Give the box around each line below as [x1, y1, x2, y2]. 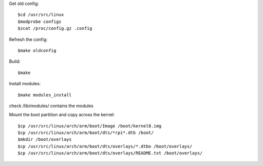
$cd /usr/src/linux [18, 12, 64, 18]
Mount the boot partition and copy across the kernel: [9, 112, 115, 118]
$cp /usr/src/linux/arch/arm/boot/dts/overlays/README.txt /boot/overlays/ [18, 150, 203, 156]
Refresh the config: [9, 37, 48, 42]
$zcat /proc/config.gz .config [18, 26, 93, 31]
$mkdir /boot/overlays [18, 137, 72, 142]
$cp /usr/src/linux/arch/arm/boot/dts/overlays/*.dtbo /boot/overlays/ [18, 144, 192, 149]
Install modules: [9, 81, 41, 87]
